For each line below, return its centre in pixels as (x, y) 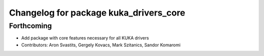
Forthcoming (31, 26)
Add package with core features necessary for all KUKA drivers (85, 38)
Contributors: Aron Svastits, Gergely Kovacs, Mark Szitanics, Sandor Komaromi (101, 45)
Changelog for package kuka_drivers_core (97, 13)
